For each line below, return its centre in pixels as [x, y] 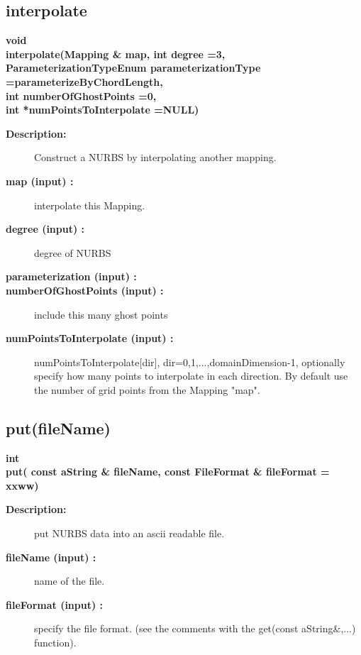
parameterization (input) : [71, 276]
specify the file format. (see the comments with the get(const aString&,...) [195, 628]
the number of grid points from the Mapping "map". [147, 389]
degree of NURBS [73, 252]
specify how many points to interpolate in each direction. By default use [191, 376]
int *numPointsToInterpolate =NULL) [102, 110]
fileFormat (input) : [55, 604]
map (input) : [40, 181]
